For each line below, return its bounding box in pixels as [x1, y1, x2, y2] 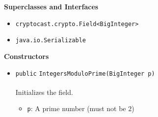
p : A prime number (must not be [27, 103, 126, 114]
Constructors [4, 51, 49, 61]
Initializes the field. [15, 87, 73, 97]
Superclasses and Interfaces [4, 1, 99, 11]
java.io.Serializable [15, 37, 86, 44]
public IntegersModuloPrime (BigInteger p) [15, 70, 155, 77]
